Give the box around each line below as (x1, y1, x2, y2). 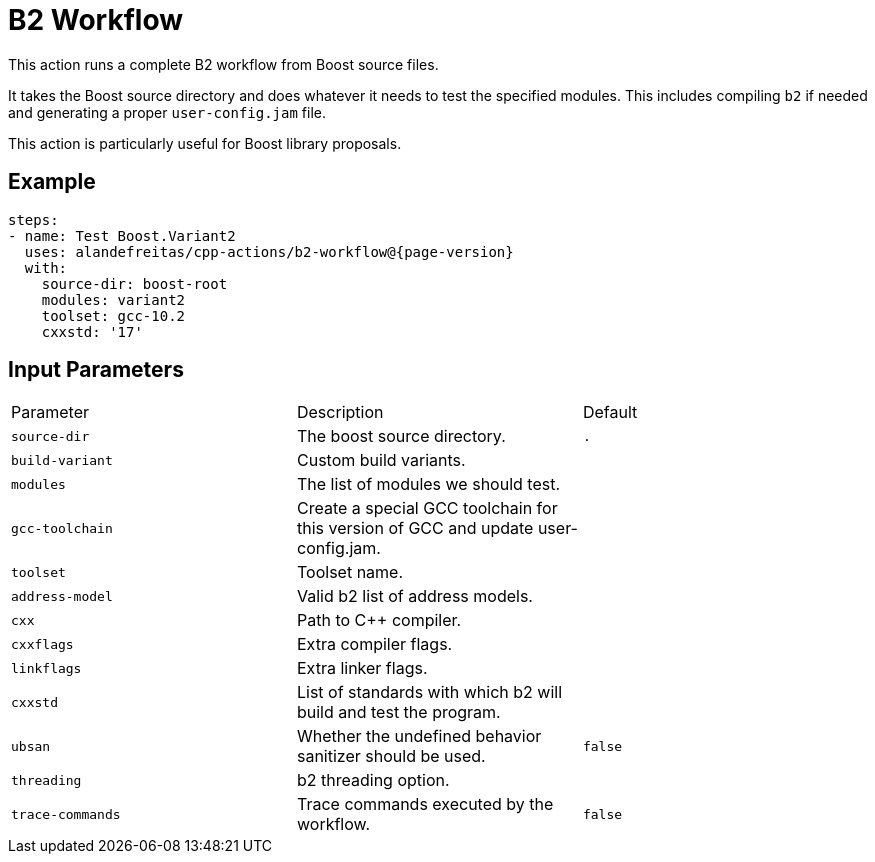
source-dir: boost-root (41, 275, 228, 292)
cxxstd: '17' (41, 323, 143, 340)
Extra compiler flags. (296, 634, 453, 655)
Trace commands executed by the (296, 794, 554, 815)
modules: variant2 (41, 291, 186, 308)
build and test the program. (296, 702, 501, 723)
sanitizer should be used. (296, 746, 486, 767)
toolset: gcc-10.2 (41, 307, 186, 324)
